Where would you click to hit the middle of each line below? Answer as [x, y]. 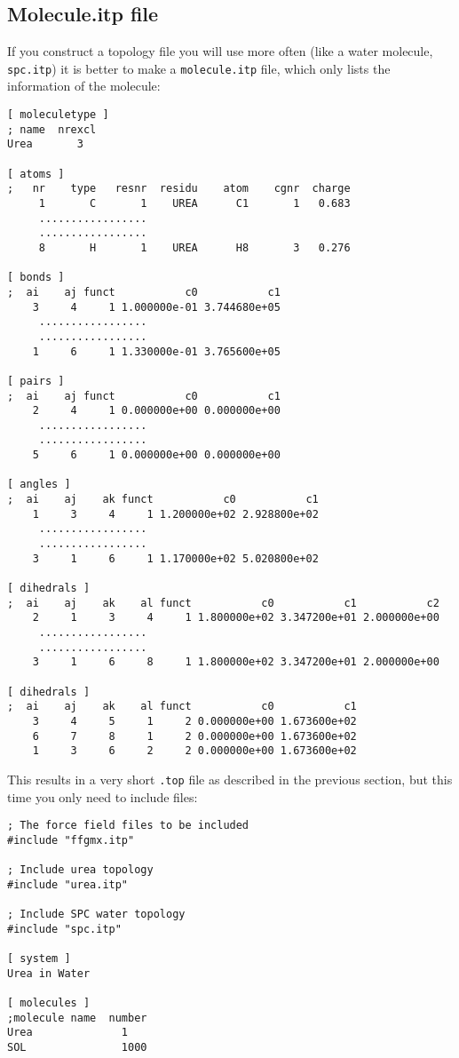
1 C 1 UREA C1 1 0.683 [194, 203]
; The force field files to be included [128, 826]
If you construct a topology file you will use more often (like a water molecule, [220, 51]
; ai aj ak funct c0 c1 [163, 500]
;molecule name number [77, 1018]
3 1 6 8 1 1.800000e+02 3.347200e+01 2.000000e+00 [236, 662]
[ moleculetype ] [58, 115]
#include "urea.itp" [68, 884]
